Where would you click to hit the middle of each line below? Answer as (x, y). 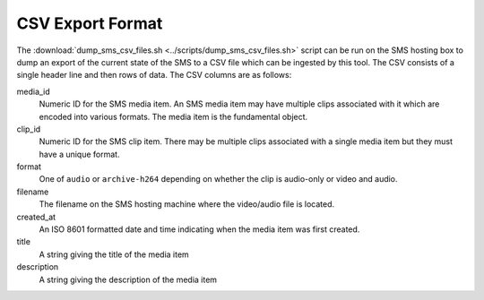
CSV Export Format (90, 23)
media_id (34, 91)
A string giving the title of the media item (114, 254)
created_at (36, 217)
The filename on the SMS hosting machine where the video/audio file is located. (187, 204)
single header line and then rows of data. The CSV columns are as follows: (154, 75)
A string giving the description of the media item (128, 279)
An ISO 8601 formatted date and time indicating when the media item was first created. (199, 229)
